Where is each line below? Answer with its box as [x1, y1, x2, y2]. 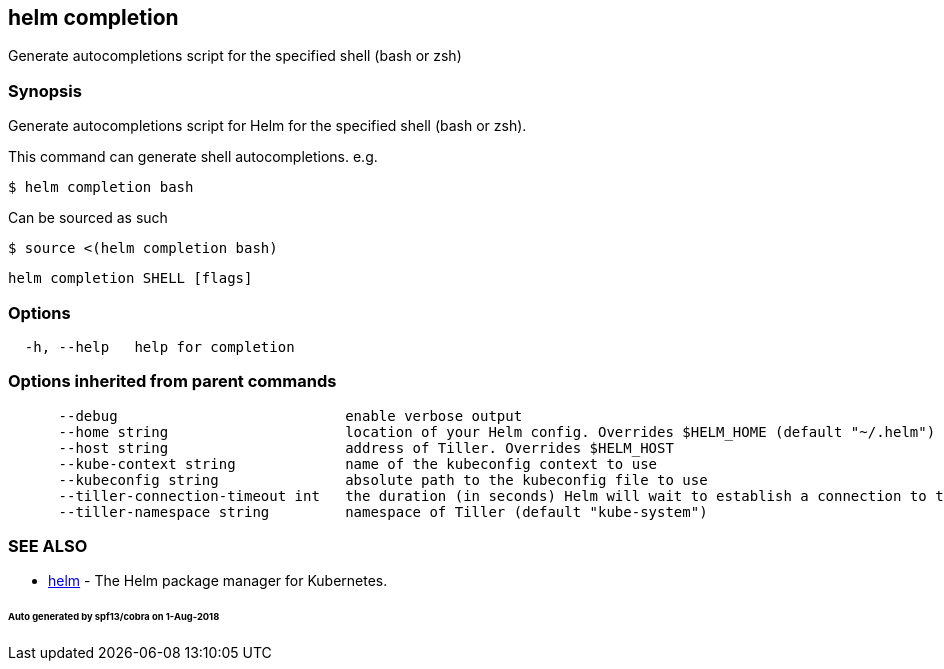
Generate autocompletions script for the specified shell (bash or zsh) [8, 47, 462, 65]
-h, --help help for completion [24, 338, 295, 355]
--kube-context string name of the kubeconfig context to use [58, 455, 658, 472]
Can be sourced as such [8, 209, 168, 227]
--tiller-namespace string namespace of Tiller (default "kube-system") [58, 503, 708, 520]
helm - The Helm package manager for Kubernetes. [48, 572, 388, 590]
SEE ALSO [8, 536, 88, 557]
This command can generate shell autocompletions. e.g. [8, 148, 378, 166]
